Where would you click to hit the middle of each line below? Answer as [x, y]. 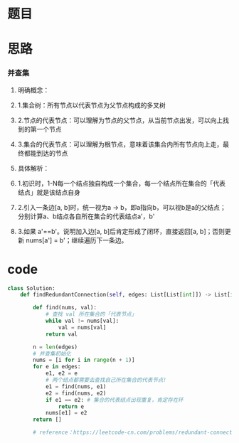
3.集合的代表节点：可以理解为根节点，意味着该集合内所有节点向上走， [120, 144]
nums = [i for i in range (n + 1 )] [84, 360]
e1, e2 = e [62, 373]
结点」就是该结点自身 [49, 192]
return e [71, 406]
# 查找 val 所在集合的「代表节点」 [91, 314]
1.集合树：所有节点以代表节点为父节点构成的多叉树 [91, 105]
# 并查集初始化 [52, 353]
